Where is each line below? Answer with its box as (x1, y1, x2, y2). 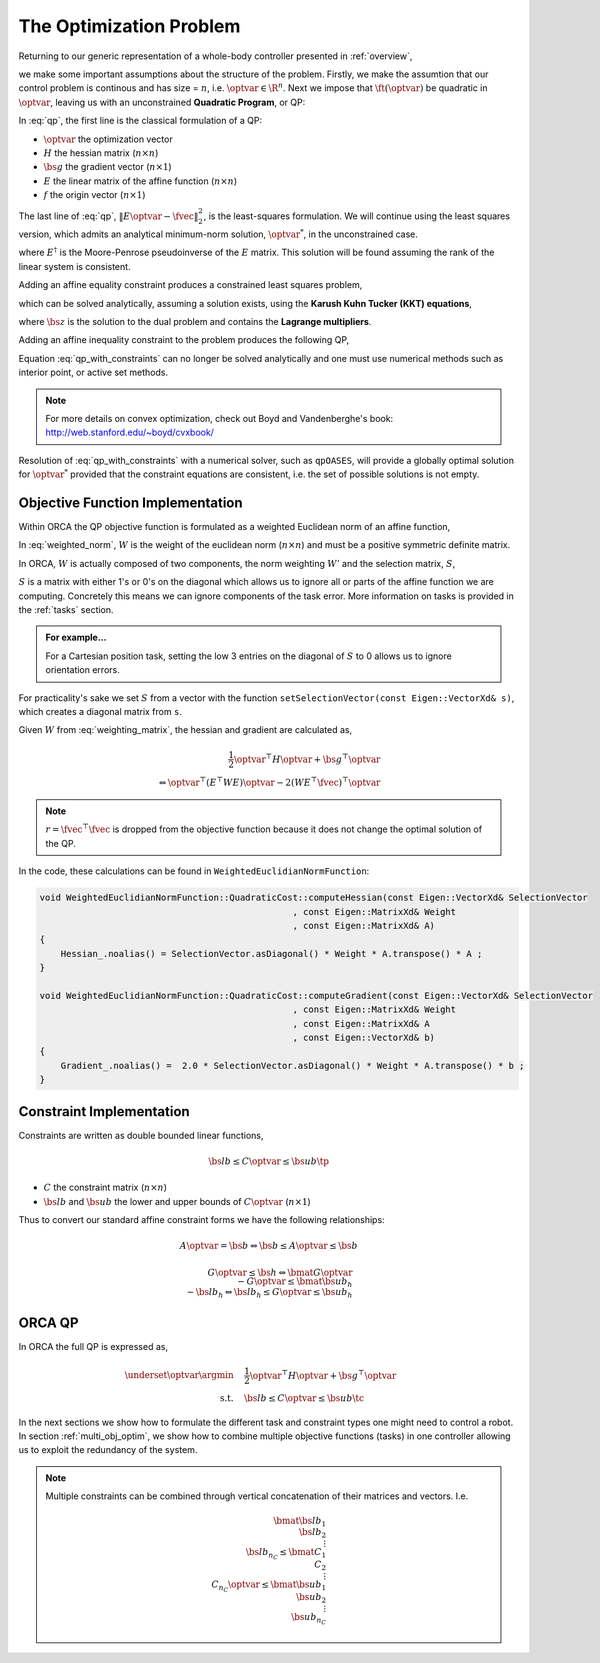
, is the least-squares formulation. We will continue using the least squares (203, 210, 510, 222)
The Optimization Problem (18, 15, 241, 37)
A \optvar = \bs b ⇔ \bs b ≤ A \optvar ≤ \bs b (179, 1240, 359, 1252)
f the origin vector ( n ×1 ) (43, 189, 146, 201)
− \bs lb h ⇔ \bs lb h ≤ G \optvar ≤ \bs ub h (186, 1286, 353, 1300)
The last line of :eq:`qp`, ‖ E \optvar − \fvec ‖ (18, 210, 199, 222)
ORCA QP (18, 1314, 79, 1331)
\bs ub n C (290, 1611, 327, 1626)
